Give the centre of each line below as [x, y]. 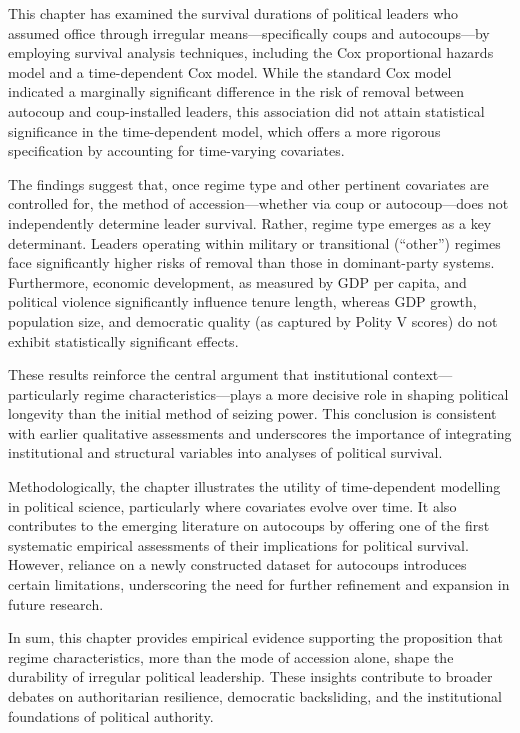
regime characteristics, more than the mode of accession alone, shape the [231, 656]
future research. [56, 603]
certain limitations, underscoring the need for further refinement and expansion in [259, 584]
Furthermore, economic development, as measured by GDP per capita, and [237, 281]
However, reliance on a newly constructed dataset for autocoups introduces [237, 564]
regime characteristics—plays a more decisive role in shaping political [296, 393]
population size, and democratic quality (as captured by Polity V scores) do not [253, 320]
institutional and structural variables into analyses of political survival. [225, 452]
